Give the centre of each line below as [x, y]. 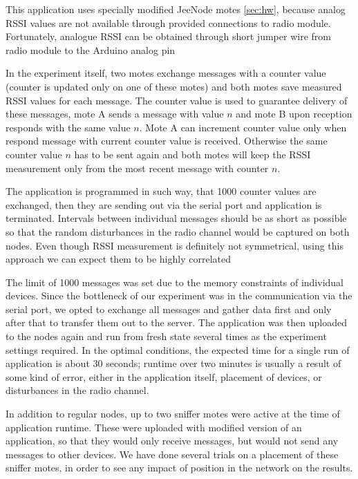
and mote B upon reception [294, 114]
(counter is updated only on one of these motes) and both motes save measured [174, 86]
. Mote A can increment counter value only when [243, 127]
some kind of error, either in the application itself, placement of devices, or [164, 376]
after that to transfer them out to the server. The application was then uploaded [176, 322]
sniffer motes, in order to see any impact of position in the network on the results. [179, 468]
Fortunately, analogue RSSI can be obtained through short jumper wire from [168, 36]
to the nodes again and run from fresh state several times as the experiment [166, 336]
